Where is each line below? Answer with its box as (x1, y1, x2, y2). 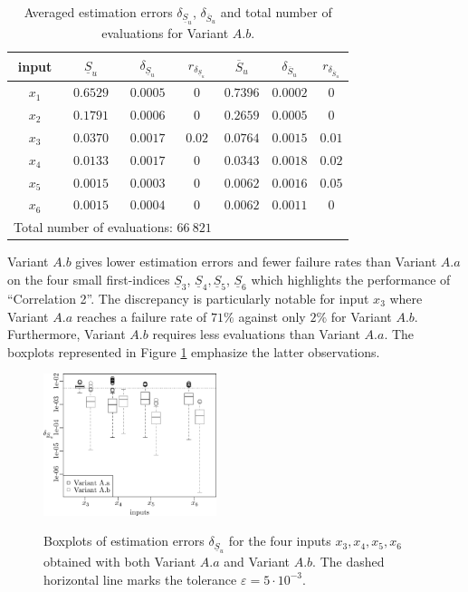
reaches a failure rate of (76, 306, 207, 325)
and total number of (220, 3, 332, 21)
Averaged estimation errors (24, 3, 173, 21)
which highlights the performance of (251, 269, 451, 288)
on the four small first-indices (7, 269, 170, 288)
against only (238, 306, 306, 325)
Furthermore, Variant (7, 325, 126, 344)
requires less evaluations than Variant (152, 325, 360, 344)
